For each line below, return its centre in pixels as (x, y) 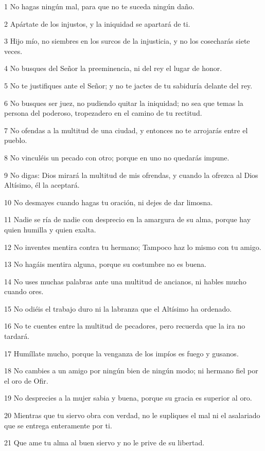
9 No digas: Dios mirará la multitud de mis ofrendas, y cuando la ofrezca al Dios (131, 175)
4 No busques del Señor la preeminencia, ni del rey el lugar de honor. (113, 68)
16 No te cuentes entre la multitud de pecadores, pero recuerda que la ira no (125, 326)
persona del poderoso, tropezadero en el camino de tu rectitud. (103, 113)
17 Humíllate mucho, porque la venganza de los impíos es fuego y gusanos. (121, 353)
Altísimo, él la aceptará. (42, 185)
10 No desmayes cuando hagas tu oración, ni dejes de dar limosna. (109, 202)
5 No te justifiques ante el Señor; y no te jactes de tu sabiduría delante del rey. (128, 85)
